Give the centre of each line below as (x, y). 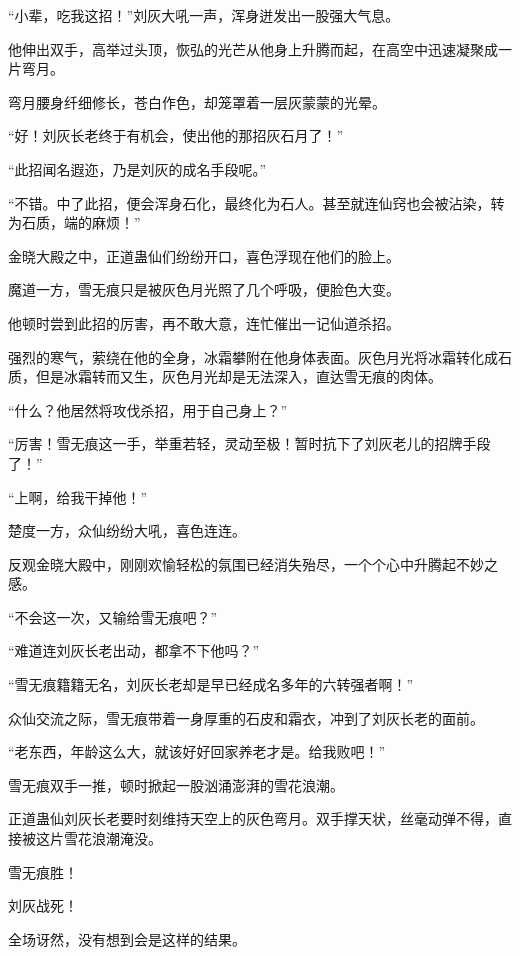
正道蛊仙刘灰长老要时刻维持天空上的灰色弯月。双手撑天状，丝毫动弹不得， (253, 818)
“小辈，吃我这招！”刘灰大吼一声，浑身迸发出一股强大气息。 (204, 15)
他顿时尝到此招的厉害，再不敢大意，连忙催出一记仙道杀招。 (204, 322)
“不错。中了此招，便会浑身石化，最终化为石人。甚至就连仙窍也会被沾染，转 (256, 202)
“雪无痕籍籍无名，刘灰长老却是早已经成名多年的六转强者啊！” (211, 684)
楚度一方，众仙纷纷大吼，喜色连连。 (127, 530)
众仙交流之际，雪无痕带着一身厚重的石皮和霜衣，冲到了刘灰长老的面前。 (246, 717)
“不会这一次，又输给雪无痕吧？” (113, 616)
